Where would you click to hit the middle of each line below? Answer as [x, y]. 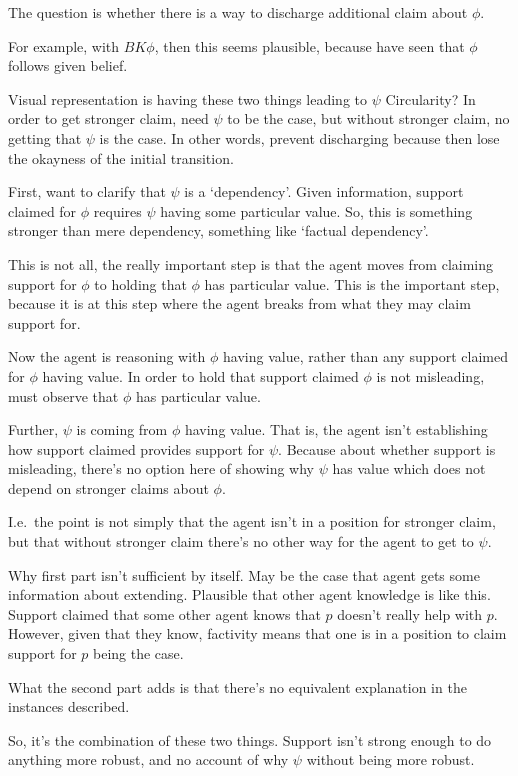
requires [117, 210]
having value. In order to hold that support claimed [200, 375]
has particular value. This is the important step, [352, 283]
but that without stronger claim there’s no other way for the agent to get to [241, 541]
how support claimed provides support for [136, 448]
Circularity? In [430, 98]
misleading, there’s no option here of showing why [161, 468]
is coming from [122, 429]
